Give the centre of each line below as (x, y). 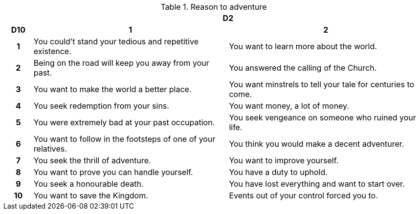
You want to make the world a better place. (112, 89)
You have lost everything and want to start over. (317, 184)
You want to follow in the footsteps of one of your (124, 139)
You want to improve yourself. (284, 160)
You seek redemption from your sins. (101, 106)
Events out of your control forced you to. (303, 195)
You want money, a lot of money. (289, 106)
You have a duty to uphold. (278, 172)
